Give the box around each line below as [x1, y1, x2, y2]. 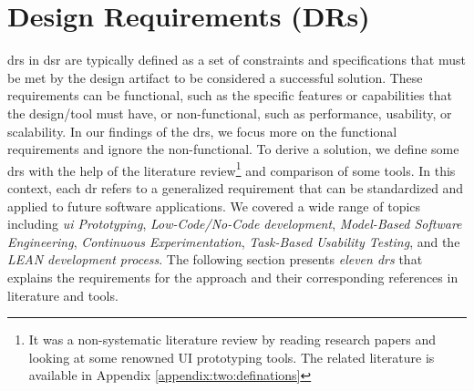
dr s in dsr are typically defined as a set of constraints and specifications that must [7, 50, 466, 69]
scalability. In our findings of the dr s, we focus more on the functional [7, 121, 397, 140]
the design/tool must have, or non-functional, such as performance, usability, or [7, 103, 452, 122]
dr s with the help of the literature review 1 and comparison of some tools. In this [7, 158, 456, 180]
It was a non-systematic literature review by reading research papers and [28, 330, 437, 349]
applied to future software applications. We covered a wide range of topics [7, 196, 421, 215]
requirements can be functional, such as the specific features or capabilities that [7, 86, 452, 105]
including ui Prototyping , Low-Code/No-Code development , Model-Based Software [7, 214, 462, 233]
